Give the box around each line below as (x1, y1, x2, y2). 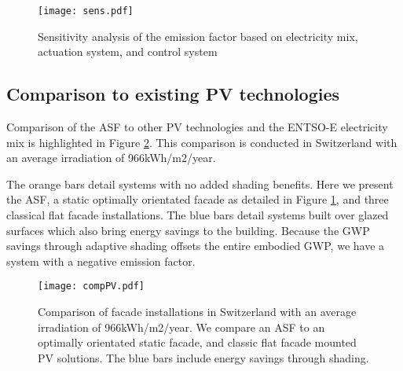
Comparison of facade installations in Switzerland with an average (38, 303, 357, 320)
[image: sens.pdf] (38, 6, 134, 17)
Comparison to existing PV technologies (6, 82, 340, 106)
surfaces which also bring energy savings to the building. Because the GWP (6, 222, 370, 238)
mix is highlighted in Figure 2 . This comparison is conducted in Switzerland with (6, 134, 398, 150)
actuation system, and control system (38, 43, 218, 60)
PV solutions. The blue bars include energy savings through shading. (38, 349, 369, 365)
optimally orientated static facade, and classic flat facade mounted (38, 334, 357, 351)
